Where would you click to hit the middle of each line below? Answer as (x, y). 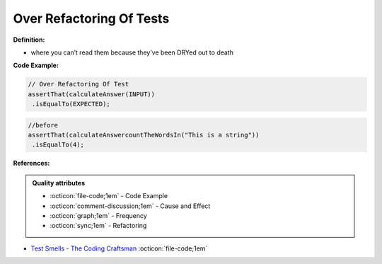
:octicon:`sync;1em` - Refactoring (98, 226)
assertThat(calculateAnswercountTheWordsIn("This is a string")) (144, 135)
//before (43, 125)
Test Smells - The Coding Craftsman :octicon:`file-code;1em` (119, 248)
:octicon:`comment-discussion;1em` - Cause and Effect (130, 206)
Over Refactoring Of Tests (91, 18)
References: (31, 163)
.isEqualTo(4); (58, 145)
